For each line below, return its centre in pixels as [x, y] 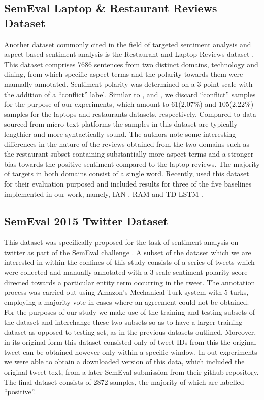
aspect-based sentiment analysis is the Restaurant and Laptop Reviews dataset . [129, 54]
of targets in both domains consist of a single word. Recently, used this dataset [127, 174]
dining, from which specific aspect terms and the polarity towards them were [124, 74]
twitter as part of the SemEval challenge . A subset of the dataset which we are [128, 252]
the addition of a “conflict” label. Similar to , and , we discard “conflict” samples [130, 94]
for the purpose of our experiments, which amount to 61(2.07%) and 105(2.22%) [129, 104]
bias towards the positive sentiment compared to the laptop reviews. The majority [132, 163]
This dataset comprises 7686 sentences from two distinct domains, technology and [131, 64]
